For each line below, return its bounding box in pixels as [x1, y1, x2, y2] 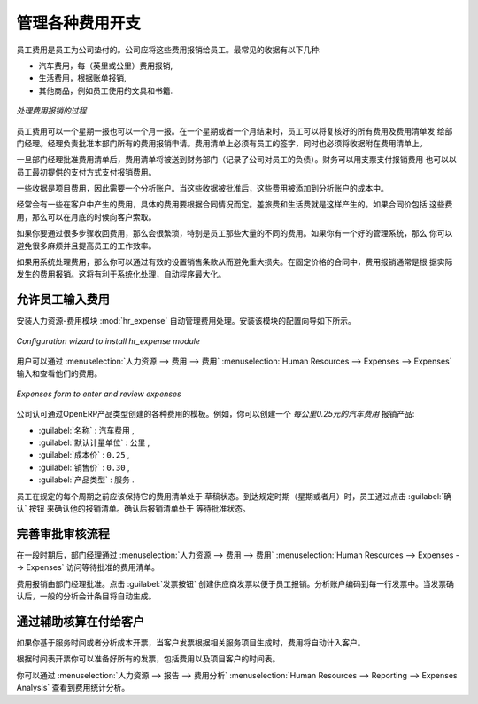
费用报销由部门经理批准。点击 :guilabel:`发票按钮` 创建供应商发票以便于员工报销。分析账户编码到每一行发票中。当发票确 [16, 578, 455, 589]
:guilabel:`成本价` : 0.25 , [38, 450, 130, 460]
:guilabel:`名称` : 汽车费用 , [38, 425, 135, 435]
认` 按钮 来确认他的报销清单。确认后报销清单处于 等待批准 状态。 [16, 504, 251, 513]
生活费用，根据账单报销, [38, 73, 127, 83]
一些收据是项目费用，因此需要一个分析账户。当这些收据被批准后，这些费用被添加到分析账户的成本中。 [16, 183, 389, 194]
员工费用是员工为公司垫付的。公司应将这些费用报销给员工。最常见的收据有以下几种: [16, 44, 322, 55]
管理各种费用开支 [16, 13, 142, 33]
